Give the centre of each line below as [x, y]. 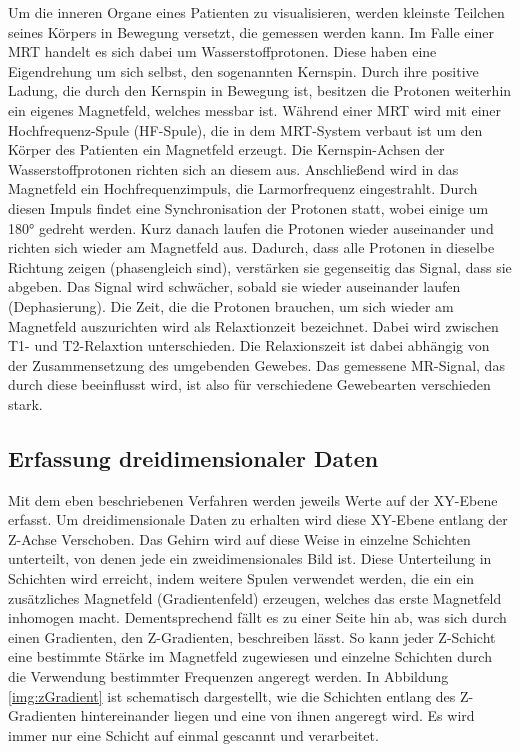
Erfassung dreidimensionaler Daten [193, 457]
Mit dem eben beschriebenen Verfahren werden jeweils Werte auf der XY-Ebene [253, 499]
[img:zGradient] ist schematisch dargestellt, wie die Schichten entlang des [232, 695]
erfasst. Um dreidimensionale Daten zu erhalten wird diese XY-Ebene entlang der [258, 519]
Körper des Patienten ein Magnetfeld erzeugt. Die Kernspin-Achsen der [226, 149]
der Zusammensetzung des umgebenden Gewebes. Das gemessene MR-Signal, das [256, 364]
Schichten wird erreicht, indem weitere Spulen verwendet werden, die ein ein [241, 578]
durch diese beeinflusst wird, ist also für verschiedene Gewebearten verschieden [249, 384]
